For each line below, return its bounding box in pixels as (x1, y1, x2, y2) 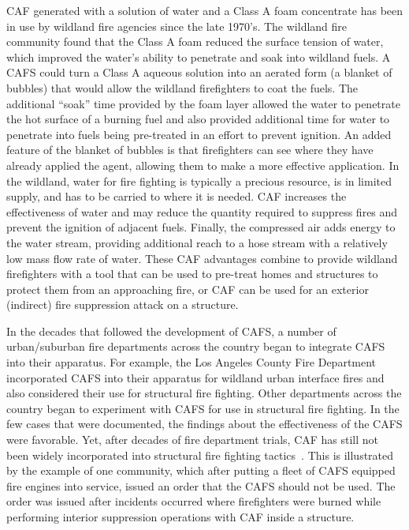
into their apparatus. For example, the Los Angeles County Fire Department (6, 354, 377, 370)
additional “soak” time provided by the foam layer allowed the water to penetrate (6, 95, 400, 111)
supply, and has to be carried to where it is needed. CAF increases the (6, 188, 347, 205)
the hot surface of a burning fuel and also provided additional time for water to (6, 111, 390, 127)
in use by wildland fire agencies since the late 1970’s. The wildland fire (6, 17, 348, 34)
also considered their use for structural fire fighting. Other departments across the (6, 385, 402, 401)
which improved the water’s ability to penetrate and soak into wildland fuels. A (6, 48, 391, 65)
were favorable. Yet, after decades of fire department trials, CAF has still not (6, 431, 379, 448)
